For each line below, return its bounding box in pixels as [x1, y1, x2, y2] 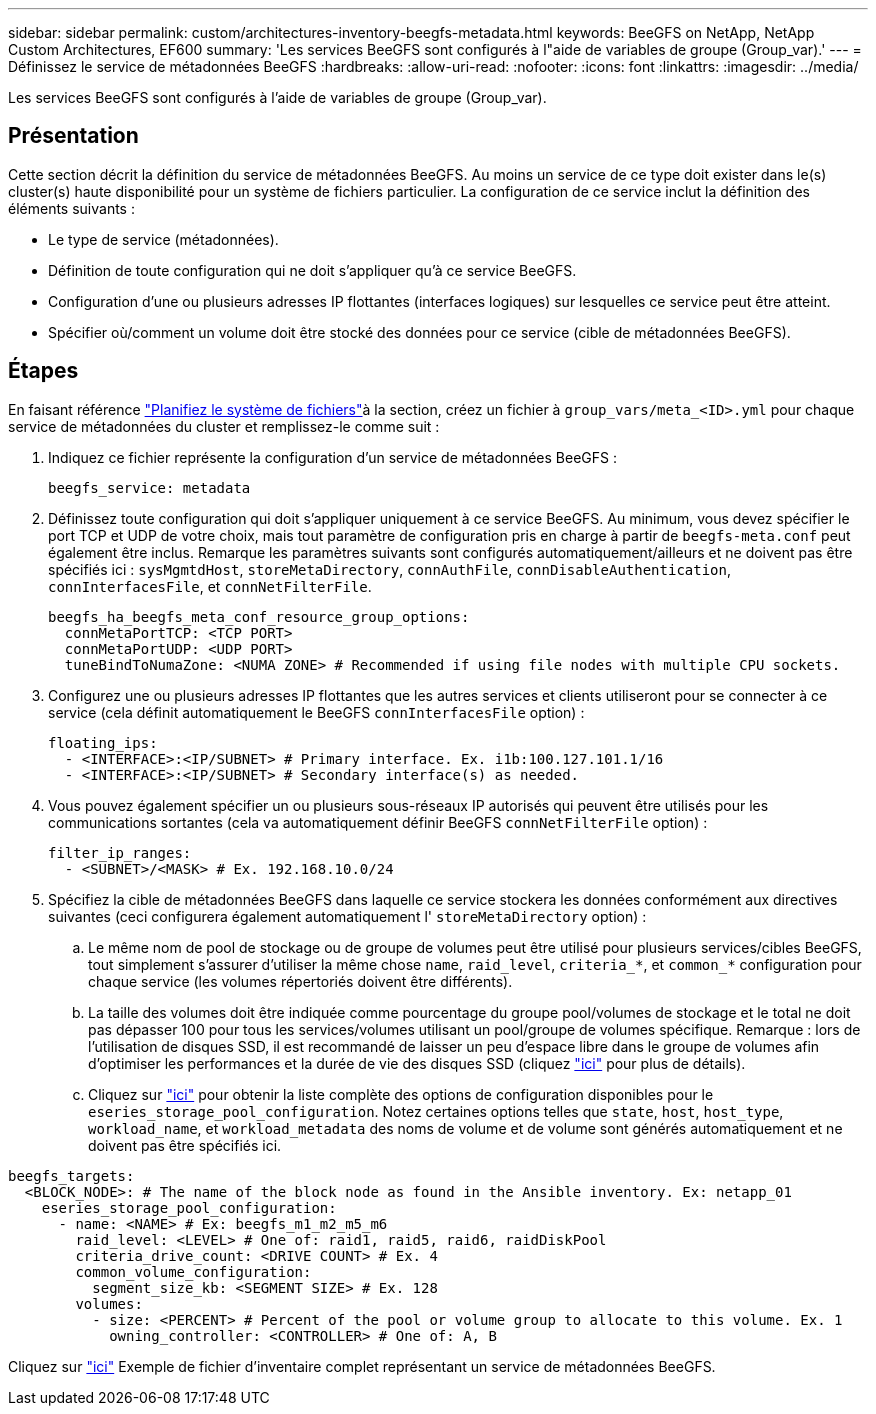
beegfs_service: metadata [48, 479, 251, 496]
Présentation [8, 123, 139, 149]
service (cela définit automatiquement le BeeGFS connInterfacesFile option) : [48, 703, 585, 721]
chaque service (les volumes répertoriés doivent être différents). [88, 972, 513, 990]
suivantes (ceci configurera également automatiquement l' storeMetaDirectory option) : [48, 907, 647, 925]
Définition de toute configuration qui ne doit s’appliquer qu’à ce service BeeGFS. [48, 261, 577, 279]
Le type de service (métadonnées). [48, 230, 279, 248]
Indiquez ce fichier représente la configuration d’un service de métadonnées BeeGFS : [48, 448, 617, 466]
